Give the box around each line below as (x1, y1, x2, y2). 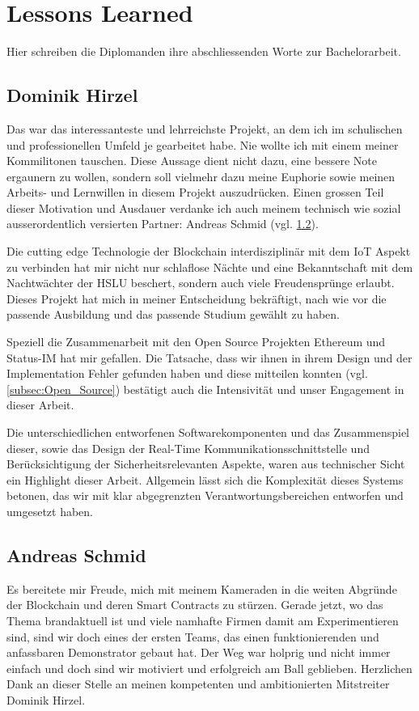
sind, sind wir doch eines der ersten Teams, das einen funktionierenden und (6, 628, 379, 645)
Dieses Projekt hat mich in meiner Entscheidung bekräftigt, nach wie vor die (6, 290, 387, 307)
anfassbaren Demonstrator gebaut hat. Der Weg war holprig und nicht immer (6, 644, 391, 661)
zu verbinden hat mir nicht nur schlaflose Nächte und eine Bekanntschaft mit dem (6, 258, 413, 275)
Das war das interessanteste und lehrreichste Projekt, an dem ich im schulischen (6, 120, 403, 137)
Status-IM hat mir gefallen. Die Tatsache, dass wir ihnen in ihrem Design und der (6, 349, 413, 366)
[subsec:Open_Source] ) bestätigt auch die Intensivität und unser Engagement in (6, 380, 404, 397)
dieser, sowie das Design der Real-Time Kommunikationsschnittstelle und (6, 439, 370, 456)
